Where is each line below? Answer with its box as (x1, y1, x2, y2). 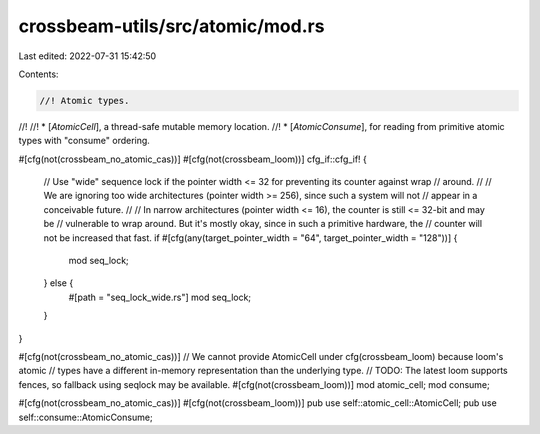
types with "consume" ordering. (18, 135, 150, 147)
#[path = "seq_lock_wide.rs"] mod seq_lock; (68, 291, 252, 303)
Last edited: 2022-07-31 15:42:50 (18, 50, 157, 62)
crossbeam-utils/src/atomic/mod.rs (18, 15, 325, 37)
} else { (43, 277, 74, 289)
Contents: (18, 68, 59, 80)
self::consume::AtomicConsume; (18, 411, 154, 423)
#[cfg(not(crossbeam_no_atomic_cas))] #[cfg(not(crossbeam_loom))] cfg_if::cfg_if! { (18, 153, 367, 165)
